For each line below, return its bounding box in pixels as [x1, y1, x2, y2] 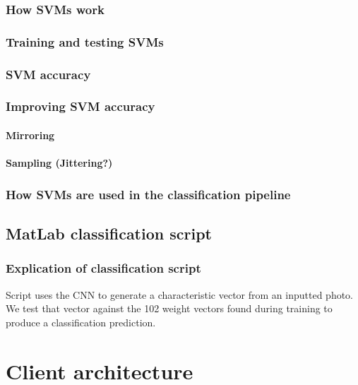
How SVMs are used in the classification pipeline [6, 185, 291, 203]
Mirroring [6, 127, 55, 142]
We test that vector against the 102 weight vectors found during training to [6, 301, 333, 316]
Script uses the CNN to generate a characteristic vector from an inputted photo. [6, 287, 354, 302]
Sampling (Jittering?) [6, 155, 113, 170]
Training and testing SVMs [6, 32, 164, 50]
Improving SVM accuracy [6, 97, 155, 115]
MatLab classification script [6, 222, 212, 244]
